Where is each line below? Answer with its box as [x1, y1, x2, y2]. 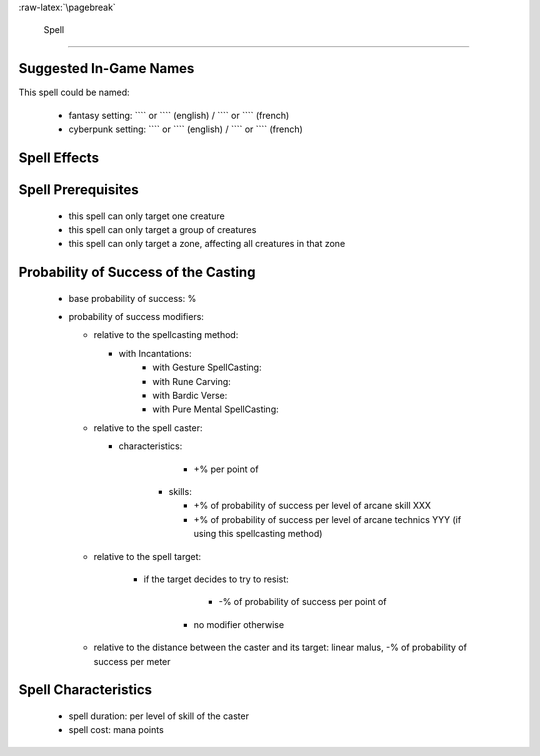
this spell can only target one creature [68, 210, 225, 222]
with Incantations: [118, 347, 192, 359]
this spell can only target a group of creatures [68, 223, 257, 235]
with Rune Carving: [152, 375, 232, 387]
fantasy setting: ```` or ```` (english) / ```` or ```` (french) [68, 109, 290, 121]
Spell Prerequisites [18, 181, 139, 198]
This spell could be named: [18, 86, 130, 99]
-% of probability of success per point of [218, 596, 387, 608]
